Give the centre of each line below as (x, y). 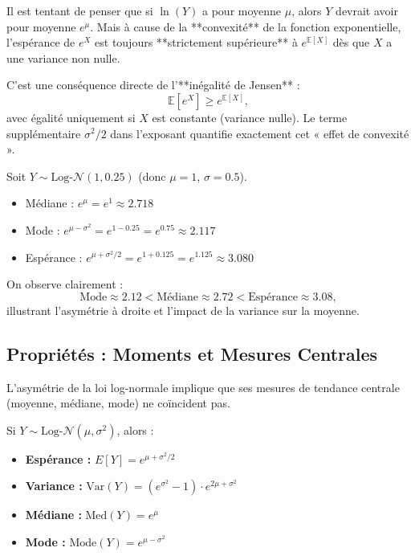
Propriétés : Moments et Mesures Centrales (192, 353)
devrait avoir (367, 10)
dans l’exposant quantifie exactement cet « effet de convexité (260, 133)
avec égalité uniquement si (71, 117)
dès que (351, 42)
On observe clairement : (65, 284)
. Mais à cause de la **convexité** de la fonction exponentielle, (246, 26)
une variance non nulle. (63, 57)
